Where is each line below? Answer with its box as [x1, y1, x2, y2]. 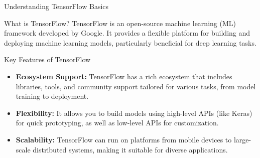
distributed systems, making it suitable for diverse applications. [33, 144, 228, 154]
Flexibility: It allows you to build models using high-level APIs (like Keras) [16, 107, 252, 118]
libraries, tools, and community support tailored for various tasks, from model [16, 81, 256, 91]
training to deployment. [16, 91, 89, 101]
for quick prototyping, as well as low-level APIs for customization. [16, 117, 219, 128]
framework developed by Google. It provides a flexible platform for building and [4, 28, 250, 38]
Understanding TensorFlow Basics [4, 1, 109, 11]
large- [233, 134, 251, 144]
